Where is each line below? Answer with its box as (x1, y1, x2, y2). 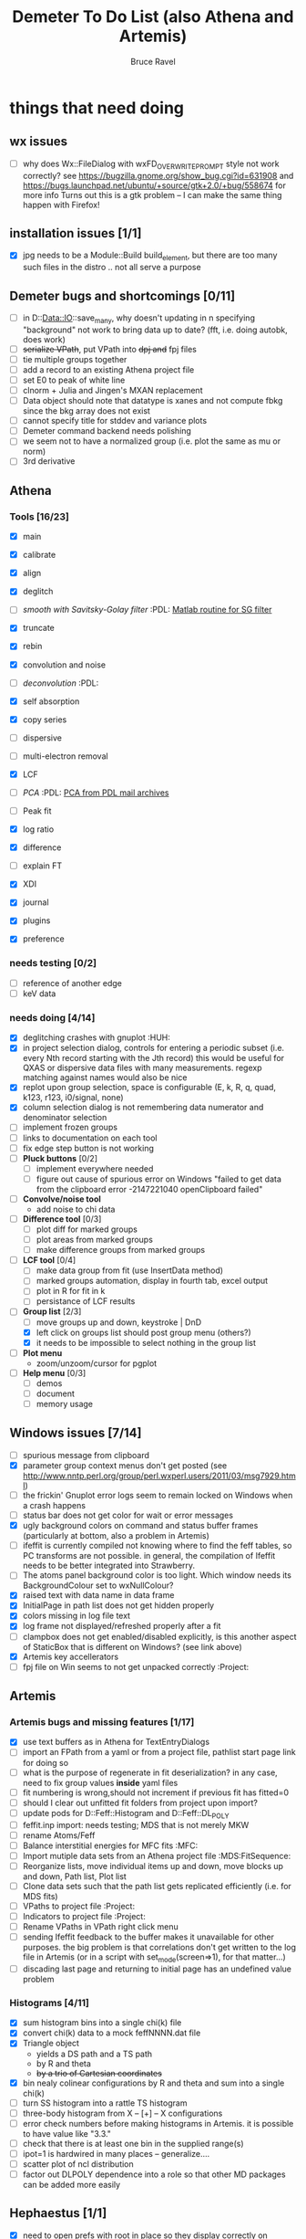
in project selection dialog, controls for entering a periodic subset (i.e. (22, 1043, 285, 1054)
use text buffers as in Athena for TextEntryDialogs (22, 1737, 210, 1748)
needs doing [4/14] (9, 1011, 96, 1024)
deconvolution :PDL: (22, 678, 99, 689)
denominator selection (22, 1112, 107, 1123)
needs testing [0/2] (9, 957, 97, 970)
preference (22, 933, 66, 944)
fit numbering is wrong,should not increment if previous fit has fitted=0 (22, 1787, 290, 1798)
